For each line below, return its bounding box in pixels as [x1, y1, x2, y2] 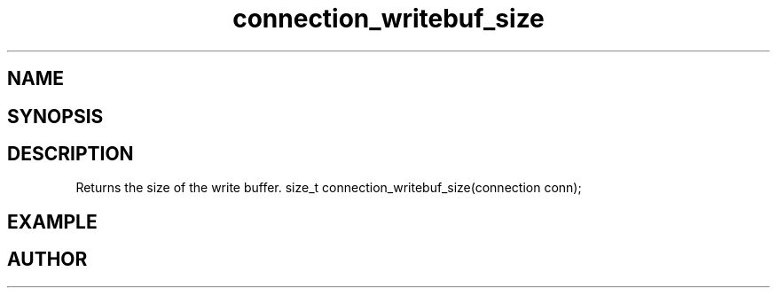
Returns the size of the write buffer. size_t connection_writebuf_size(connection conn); [75, 180, 582, 196]
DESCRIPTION [7, 143, 134, 166]
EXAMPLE [7, 210, 98, 233]
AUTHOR [7, 248, 88, 271]
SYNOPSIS [7, 105, 104, 128]
